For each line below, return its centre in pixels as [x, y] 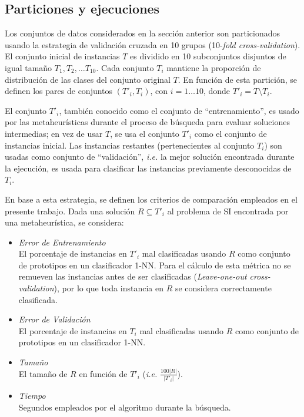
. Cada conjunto [125, 67]
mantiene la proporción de [214, 67]
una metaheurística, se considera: [64, 222]
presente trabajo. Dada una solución [70, 211]
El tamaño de [43, 373]
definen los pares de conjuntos [59, 91]
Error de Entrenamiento [62, 242]
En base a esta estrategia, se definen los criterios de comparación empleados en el [151, 199]
